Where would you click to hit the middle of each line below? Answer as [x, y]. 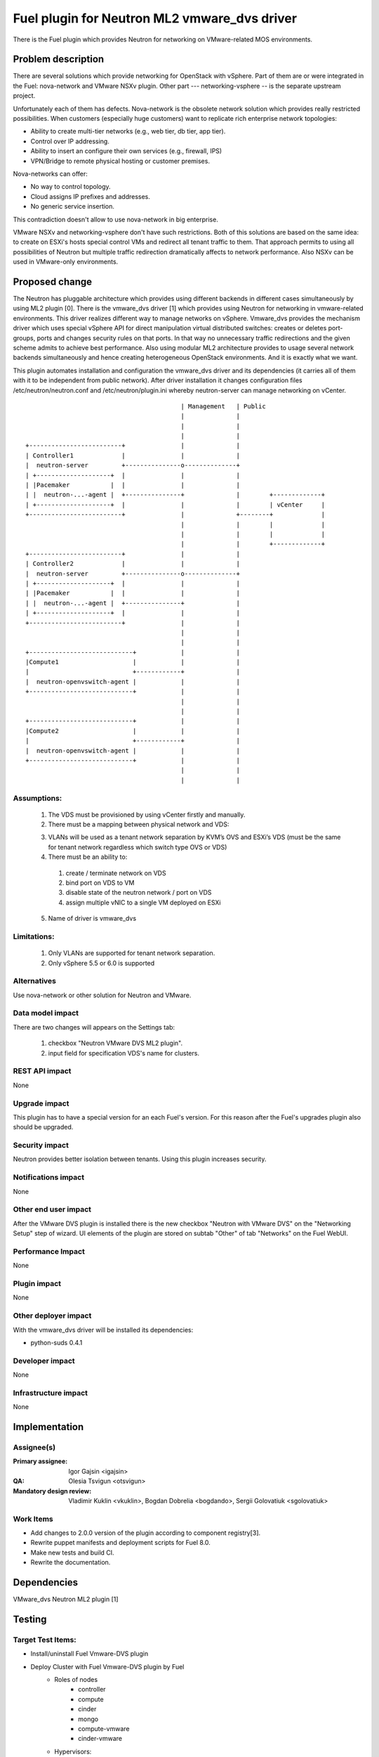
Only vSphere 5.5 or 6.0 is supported [101, 963]
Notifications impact [48, 1177]
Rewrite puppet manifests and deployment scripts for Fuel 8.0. [120, 1543]
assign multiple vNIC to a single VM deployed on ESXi [143, 902]
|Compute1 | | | [133, 662]
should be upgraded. [43, 1127]
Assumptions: [38, 798]
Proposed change [53, 281]
